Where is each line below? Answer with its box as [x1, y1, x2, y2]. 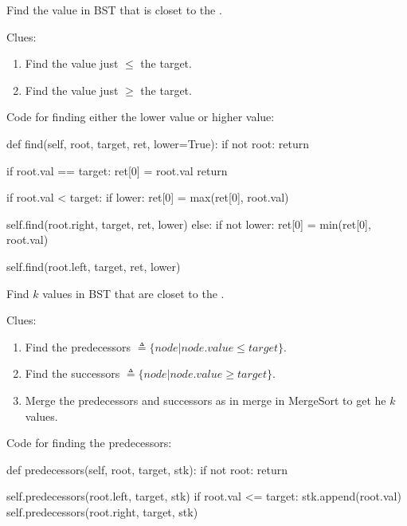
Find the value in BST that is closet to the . [6, 2, 222, 18]
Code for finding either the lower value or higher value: [6, 108, 275, 125]
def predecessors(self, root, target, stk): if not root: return [6, 461, 288, 477]
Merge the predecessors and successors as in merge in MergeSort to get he [25, 391, 386, 408]
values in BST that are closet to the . [42, 285, 225, 301]
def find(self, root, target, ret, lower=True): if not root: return [6, 135, 310, 151]
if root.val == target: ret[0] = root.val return [6, 162, 228, 179]
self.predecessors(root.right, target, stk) [6, 503, 198, 520]
